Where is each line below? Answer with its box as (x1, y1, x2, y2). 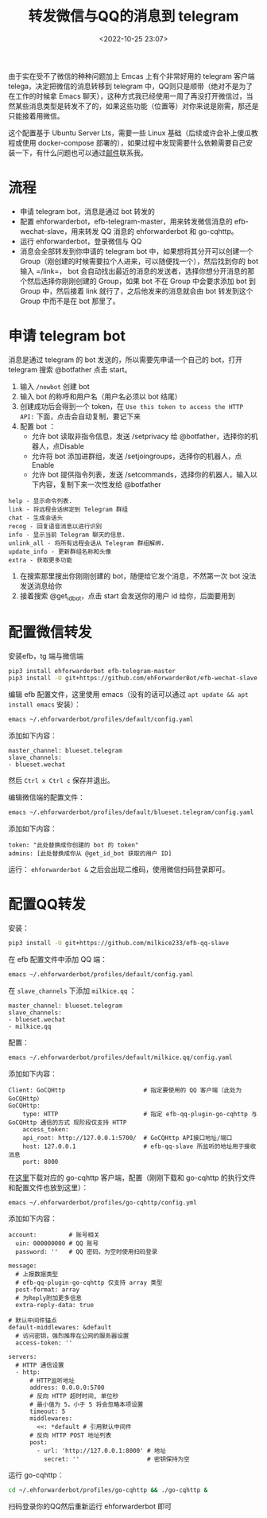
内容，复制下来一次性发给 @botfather (38, 479, 161, 489)
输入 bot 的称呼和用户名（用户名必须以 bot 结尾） (19, 391, 182, 401)
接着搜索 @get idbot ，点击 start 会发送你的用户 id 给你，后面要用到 (19, 590, 236, 602)
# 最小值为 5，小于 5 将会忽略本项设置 (29, 1401, 144, 1409)
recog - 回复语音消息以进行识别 (8, 522, 103, 530)
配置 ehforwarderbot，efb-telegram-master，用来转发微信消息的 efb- (19, 216, 249, 226)
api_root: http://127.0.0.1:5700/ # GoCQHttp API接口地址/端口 (22, 1134, 233, 1142)
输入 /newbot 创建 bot (19, 381, 90, 391)
